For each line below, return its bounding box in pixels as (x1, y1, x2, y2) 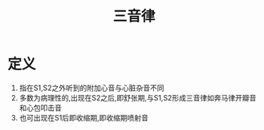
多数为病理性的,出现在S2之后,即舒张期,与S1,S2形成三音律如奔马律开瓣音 (18, 93, 257, 102)
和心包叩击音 (18, 103, 62, 112)
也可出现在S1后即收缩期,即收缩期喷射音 (18, 112, 149, 122)
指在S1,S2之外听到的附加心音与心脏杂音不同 (18, 83, 165, 93)
